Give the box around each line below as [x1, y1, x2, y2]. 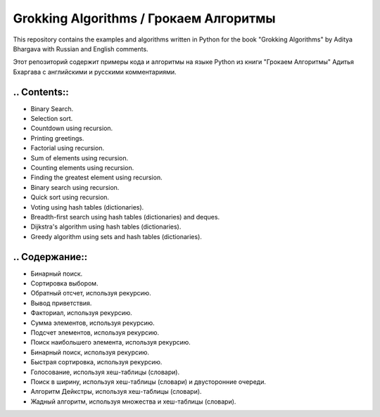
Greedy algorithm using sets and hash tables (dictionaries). [30, 232, 202, 240]
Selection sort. [30, 115, 73, 123]
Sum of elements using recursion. [30, 153, 129, 162]
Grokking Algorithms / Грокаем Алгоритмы [13, 11, 276, 26]
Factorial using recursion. [30, 144, 105, 153]
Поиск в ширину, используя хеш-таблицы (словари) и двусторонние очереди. [30, 377, 267, 386]
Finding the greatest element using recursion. [30, 173, 163, 182]
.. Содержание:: [13, 250, 88, 263]
